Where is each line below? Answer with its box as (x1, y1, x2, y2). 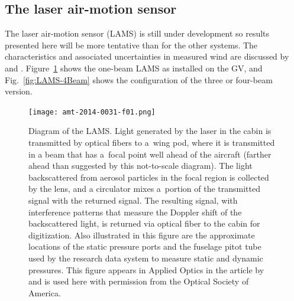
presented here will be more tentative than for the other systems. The (5, 38, 258, 51)
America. (28, 286, 61, 299)
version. (5, 85, 33, 97)
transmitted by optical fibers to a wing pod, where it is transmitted (28, 136, 275, 149)
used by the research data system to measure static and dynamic (28, 251, 263, 264)
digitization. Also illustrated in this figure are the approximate (28, 228, 255, 241)
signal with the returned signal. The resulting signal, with (28, 194, 238, 206)
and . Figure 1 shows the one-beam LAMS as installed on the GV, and (5, 61, 263, 74)
